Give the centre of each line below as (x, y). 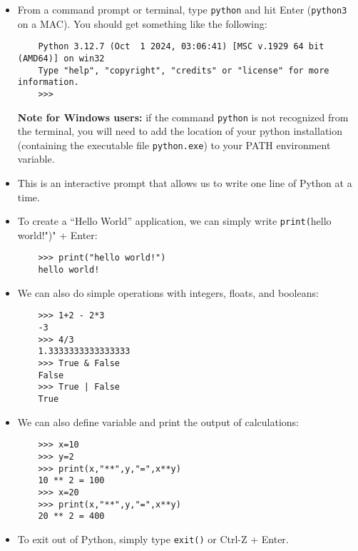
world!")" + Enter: (57, 234)
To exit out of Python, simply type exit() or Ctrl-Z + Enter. (153, 539)
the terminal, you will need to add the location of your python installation (180, 131)
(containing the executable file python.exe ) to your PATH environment (174, 145)
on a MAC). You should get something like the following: (142, 23)
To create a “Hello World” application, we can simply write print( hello (174, 221)
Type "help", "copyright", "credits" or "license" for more (184, 70)
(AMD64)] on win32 (61, 58)
